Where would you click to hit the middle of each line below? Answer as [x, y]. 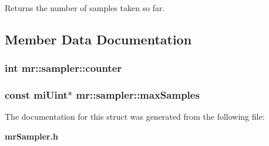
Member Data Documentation [98, 39]
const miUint [36, 95]
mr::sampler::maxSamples [138, 95]
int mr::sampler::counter [63, 68]
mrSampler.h [32, 136]
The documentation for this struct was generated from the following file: [135, 117]
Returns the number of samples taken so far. [85, 8]
